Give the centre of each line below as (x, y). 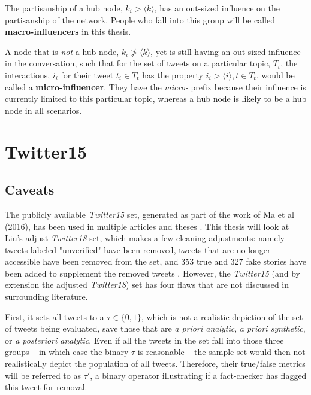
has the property (173, 75)
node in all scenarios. (43, 110)
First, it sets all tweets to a (55, 316)
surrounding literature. (46, 297)
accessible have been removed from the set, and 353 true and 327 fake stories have (155, 261)
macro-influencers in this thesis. (68, 31)
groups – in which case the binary (67, 352)
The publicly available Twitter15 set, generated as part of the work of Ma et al (150, 214)
